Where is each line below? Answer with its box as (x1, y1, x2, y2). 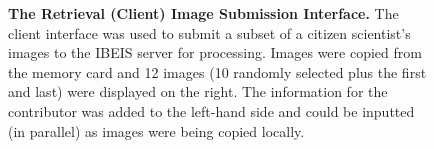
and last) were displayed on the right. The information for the (8, 81, 388, 102)
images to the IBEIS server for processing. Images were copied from (8, 42, 422, 63)
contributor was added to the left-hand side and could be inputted (8, 100, 415, 121)
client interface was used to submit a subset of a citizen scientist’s (8, 22, 411, 43)
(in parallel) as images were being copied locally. (8, 120, 305, 141)
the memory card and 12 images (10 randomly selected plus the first (8, 61, 427, 82)
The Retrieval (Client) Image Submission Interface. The (8, 3, 399, 23)
